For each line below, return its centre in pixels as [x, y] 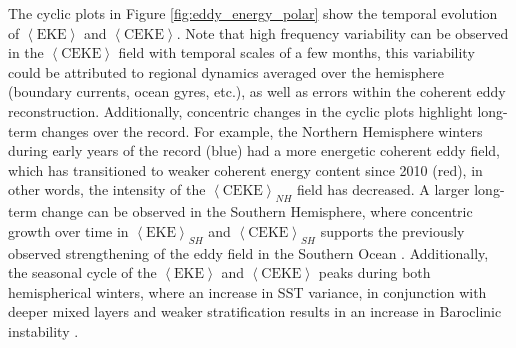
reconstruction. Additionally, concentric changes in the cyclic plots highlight [240, 110]
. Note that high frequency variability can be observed [342, 32]
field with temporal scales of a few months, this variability [296, 52]
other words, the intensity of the [107, 189]
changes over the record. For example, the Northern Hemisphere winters [262, 130]
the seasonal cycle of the [82, 272]
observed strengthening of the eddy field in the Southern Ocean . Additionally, [248, 252]
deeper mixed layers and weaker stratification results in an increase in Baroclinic [255, 311]
